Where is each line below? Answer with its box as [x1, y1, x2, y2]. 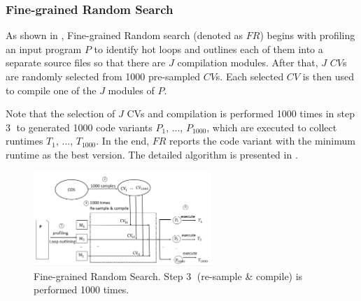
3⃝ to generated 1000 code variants [6, 119, 153, 134]
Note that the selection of [6, 106, 115, 121]
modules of [108, 82, 155, 97]
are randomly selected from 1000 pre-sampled [6, 69, 200, 83]
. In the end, [96, 133, 150, 148]
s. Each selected [215, 69, 284, 83]
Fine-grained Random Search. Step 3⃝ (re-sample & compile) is [34, 268, 303, 283]
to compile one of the [6, 82, 97, 97]
